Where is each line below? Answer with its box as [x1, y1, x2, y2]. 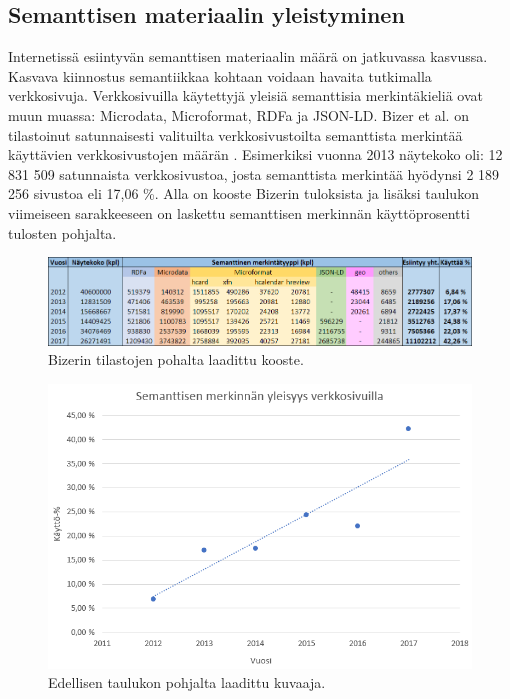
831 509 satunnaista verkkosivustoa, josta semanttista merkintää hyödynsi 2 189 [8, 163, 500, 184]
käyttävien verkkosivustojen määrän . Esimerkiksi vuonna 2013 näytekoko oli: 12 [8, 144, 503, 165]
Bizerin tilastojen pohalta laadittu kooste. [48, 349, 304, 370]
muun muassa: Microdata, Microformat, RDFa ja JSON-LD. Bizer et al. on [8, 104, 469, 125]
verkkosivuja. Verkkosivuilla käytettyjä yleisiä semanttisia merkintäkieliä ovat [8, 85, 483, 106]
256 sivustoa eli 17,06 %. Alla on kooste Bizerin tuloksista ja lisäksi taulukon [8, 183, 479, 204]
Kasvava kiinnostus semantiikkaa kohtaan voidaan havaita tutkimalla [8, 65, 432, 86]
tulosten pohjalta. [8, 222, 117, 243]
